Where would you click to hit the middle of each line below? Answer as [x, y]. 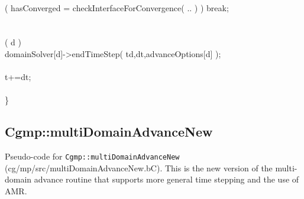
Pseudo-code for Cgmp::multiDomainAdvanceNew [92, 156]
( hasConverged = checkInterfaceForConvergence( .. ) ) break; [117, 7]
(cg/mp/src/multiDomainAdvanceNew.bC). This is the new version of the [139, 168]
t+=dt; [18, 77]
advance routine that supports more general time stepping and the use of [166, 179]
